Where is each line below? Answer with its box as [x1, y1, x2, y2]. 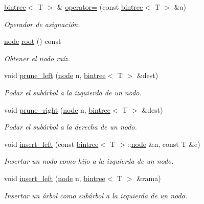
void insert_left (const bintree [4, 138, 99, 149]
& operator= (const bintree [57, 2, 143, 12]
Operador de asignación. [4, 18, 80, 29]
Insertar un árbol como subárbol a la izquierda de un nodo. [4, 190, 188, 200]
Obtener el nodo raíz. [4, 53, 70, 63]
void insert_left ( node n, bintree [4, 172, 105, 183]
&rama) [137, 172, 161, 183]
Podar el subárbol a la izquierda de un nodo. [4, 87, 142, 97]
